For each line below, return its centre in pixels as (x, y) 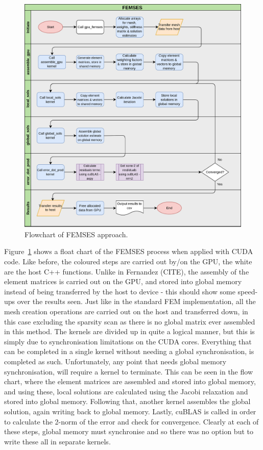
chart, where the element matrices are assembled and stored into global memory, (130, 381)
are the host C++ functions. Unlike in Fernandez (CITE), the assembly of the (127, 271)
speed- (248, 291)
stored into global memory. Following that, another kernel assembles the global (127, 401)
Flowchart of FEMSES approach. (76, 234)
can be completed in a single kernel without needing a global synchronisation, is (129, 351)
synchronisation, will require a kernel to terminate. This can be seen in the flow (128, 371)
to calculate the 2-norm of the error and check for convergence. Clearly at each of (131, 421)
